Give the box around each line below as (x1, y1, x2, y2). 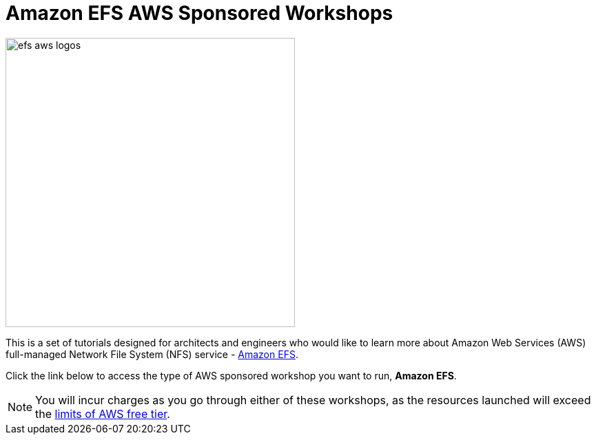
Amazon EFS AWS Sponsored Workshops (6, 1, 393, 25)
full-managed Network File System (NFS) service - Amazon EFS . (6, 348, 298, 360)
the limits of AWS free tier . (35, 406, 170, 421)
